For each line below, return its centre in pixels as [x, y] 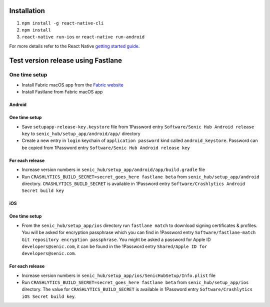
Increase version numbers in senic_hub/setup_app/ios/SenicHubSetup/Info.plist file [119, 275]
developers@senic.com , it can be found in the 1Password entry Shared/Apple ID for [114, 246]
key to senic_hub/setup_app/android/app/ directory [81, 134]
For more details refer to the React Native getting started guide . [74, 46]
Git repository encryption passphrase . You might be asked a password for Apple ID [116, 239]
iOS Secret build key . [49, 296]
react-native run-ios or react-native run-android [83, 37]
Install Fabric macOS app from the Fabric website [72, 84]
